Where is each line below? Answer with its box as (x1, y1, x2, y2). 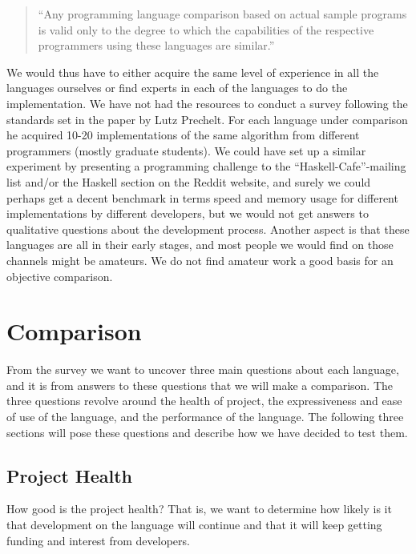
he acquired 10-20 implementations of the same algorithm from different (6, 126, 360, 143)
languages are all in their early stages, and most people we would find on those (6, 236, 394, 253)
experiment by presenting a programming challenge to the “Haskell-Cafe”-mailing (6, 158, 406, 175)
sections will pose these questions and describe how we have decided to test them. (6, 424, 408, 440)
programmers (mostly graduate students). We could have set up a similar (6, 142, 366, 159)
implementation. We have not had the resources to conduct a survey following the (6, 94, 408, 111)
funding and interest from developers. (6, 532, 190, 548)
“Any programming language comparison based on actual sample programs (38, 6, 407, 22)
